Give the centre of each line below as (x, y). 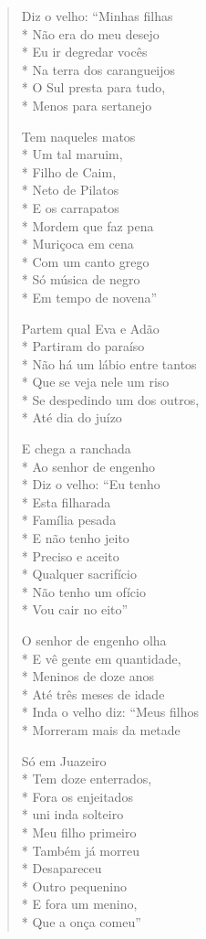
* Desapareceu (62, 868)
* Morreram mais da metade (101, 729)
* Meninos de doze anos (88, 676)
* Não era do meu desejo (90, 33)
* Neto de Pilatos (70, 190)
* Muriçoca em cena (77, 244)
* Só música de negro (81, 279)
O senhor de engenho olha (94, 640)
